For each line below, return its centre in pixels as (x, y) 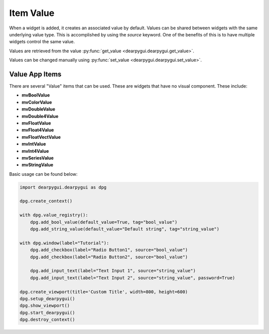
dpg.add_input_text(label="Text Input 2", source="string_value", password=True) (133, 278)
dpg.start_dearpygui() (47, 313)
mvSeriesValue (38, 158)
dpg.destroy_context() (47, 320)
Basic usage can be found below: (43, 174)
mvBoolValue (36, 95)
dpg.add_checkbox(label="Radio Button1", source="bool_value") (109, 250)
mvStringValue (37, 165)
